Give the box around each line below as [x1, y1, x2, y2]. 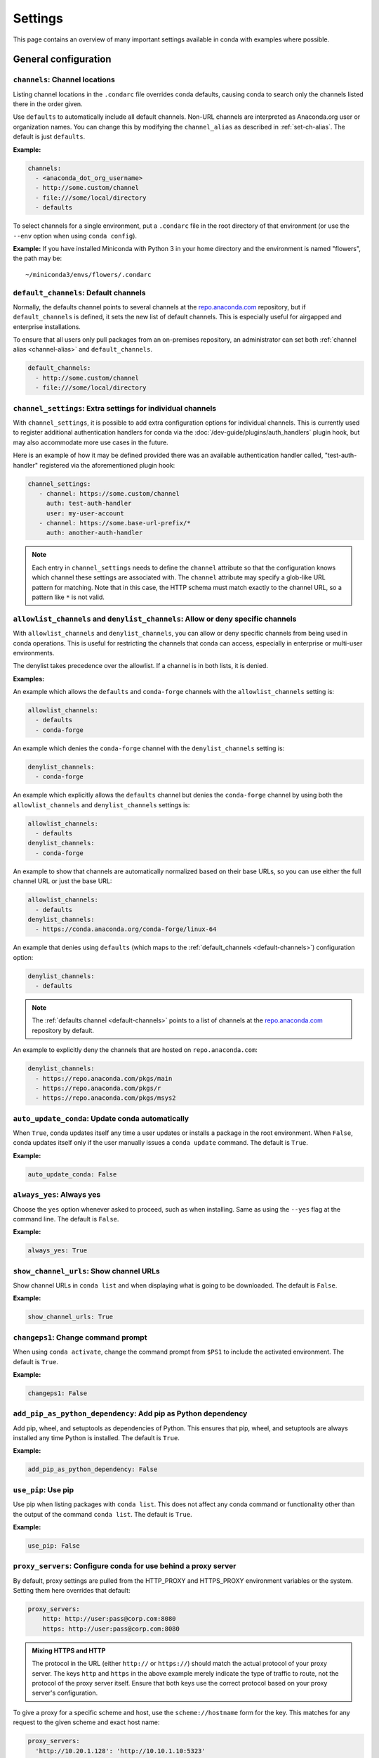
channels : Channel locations [13, 75, 115, 84]
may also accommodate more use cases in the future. [13, 438, 168, 447]
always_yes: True [27, 1247, 88, 1255]
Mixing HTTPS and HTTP [32, 1646, 106, 1655]
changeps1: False [27, 1389, 88, 1397]
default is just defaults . [13, 132, 86, 141]
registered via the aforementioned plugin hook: [39, 461, 175, 469]
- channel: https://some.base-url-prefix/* [39, 519, 191, 527]
